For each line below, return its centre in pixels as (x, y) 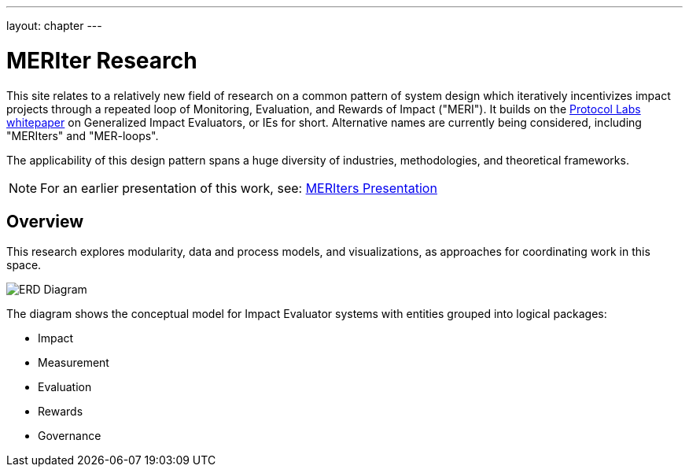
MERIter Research (102, 60)
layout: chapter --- (54, 26)
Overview (45, 221)
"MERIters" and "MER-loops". (83, 135)
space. (24, 265)
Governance (70, 436)
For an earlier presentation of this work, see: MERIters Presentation (239, 188)
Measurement (74, 363)
